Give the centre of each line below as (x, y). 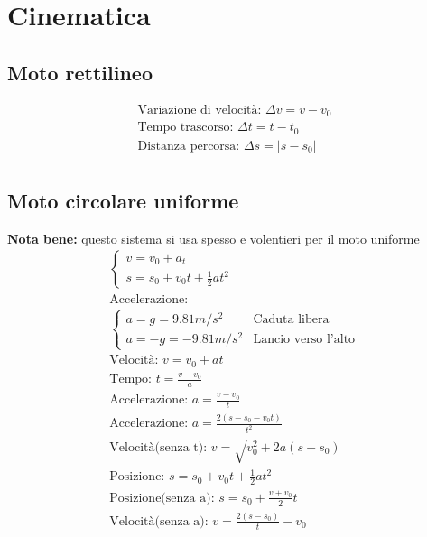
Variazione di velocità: (200, 110)
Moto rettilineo (80, 72)
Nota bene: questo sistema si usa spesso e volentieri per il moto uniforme (213, 238)
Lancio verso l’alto (304, 339)
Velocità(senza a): (159, 521)
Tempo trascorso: (186, 128)
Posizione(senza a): (162, 498)
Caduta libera (291, 319)
